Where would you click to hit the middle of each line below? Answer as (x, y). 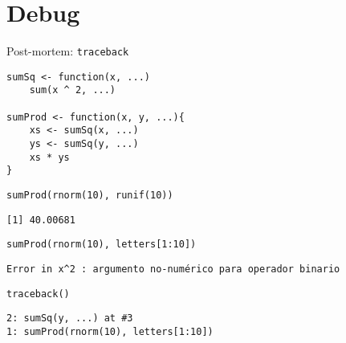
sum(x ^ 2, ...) (73, 90)
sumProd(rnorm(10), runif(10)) (90, 196)
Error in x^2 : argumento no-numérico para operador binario (173, 269)
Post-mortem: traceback (68, 51)
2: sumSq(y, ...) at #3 (70, 318)
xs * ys (49, 157)
